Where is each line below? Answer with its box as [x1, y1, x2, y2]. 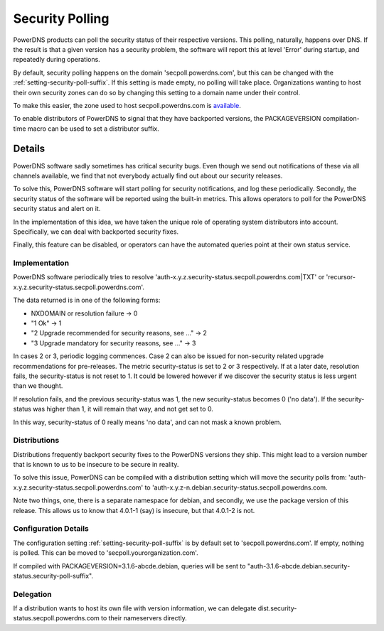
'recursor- [326, 273, 356, 281]
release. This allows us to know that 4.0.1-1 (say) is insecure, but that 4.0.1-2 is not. [13, 506, 255, 514]
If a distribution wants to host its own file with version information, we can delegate [13, 604, 257, 613]
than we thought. [13, 382, 63, 390]
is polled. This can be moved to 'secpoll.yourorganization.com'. [13, 549, 198, 557]
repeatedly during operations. [13, 55, 101, 64]
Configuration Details [13, 524, 89, 534]
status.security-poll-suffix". [13, 571, 94, 580]
